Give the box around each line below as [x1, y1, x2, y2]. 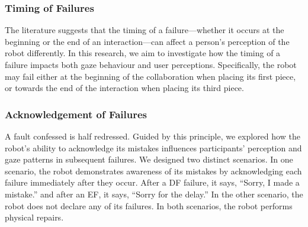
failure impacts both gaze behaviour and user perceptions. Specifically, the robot [5, 59, 297, 70]
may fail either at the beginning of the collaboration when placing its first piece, [5, 70, 296, 82]
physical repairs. [5, 211, 64, 223]
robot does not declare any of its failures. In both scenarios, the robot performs [5, 199, 293, 212]
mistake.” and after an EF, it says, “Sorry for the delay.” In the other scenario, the [5, 187, 303, 200]
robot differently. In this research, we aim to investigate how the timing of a [5, 47, 281, 59]
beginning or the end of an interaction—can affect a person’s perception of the [5, 35, 290, 47]
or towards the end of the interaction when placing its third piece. [5, 82, 244, 94]
